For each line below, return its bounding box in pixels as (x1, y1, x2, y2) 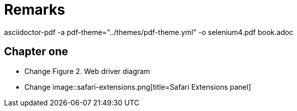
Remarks (4, 1, 65, 18)
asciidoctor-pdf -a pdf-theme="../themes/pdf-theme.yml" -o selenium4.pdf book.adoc (4, 27, 293, 36)
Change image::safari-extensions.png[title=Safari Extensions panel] (24, 82, 251, 91)
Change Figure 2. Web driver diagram (24, 66, 150, 76)
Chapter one (4, 45, 69, 58)
